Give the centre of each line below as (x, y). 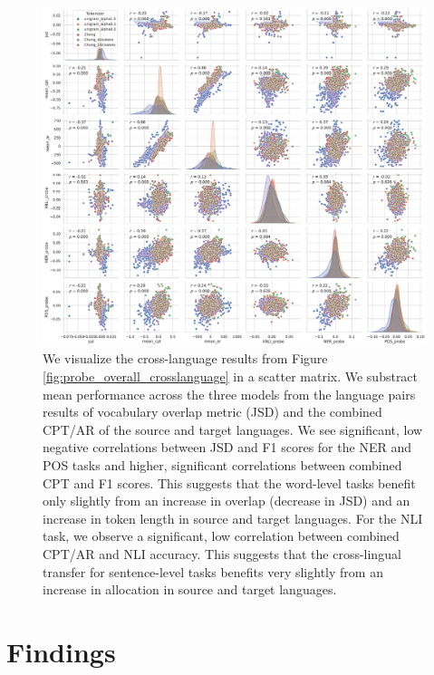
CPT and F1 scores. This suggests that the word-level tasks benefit (229, 482)
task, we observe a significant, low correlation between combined (221, 536)
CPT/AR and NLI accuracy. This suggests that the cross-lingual (222, 554)
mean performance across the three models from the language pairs (229, 394)
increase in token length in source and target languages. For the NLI (233, 518)
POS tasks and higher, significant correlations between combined (222, 465)
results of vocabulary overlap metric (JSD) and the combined (212, 412)
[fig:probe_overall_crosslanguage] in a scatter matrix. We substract (231, 376)
